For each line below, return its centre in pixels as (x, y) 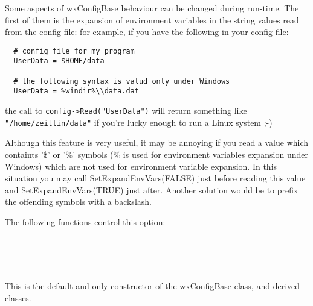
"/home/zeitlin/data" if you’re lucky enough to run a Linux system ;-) (139, 122)
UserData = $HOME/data (59, 61)
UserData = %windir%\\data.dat (76, 91)
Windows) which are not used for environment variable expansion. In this (141, 166)
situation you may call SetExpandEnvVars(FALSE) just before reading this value (155, 178)
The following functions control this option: (85, 221)
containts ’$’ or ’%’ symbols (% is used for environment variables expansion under (157, 154)
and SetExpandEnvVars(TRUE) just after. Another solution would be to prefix (152, 189)
